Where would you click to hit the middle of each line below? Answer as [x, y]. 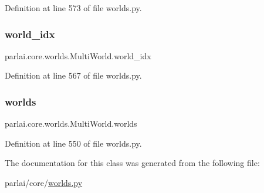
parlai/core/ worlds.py [44, 182]
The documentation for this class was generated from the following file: [132, 163]
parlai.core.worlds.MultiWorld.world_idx [78, 55]
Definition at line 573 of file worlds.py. [73, 8]
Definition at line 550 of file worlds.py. [73, 143]
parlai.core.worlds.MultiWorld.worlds [71, 123]
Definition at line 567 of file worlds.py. [73, 75]
